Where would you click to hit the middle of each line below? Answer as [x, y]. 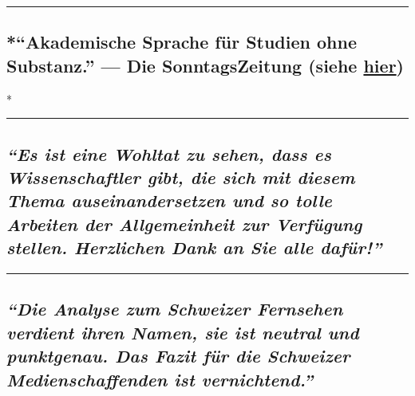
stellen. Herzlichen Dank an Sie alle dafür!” [194, 247]
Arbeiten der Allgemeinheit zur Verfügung [184, 223]
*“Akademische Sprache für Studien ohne [182, 42]
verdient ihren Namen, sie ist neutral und [183, 332]
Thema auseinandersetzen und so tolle [169, 200]
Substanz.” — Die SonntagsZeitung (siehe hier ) [205, 65]
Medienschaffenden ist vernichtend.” [160, 379]
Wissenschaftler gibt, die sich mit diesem [181, 176]
